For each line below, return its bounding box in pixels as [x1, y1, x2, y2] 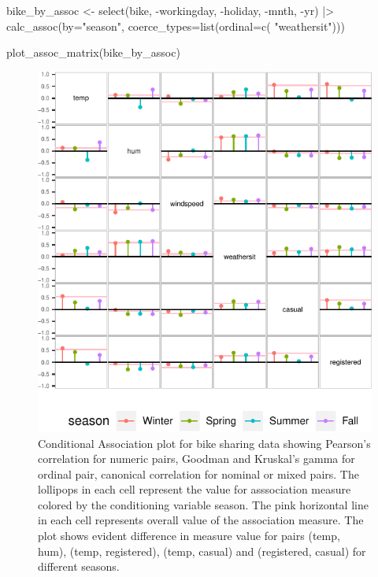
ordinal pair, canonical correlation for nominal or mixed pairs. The [38, 465, 359, 482]
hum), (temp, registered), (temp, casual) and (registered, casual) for [38, 542, 366, 559]
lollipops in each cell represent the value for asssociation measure [38, 481, 351, 497]
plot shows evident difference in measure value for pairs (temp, [38, 527, 340, 544]
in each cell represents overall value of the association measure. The [38, 512, 364, 528]
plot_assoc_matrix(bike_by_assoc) [6, 44, 180, 61]
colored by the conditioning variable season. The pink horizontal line [38, 496, 369, 512]
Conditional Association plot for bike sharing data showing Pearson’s [38, 435, 371, 451]
